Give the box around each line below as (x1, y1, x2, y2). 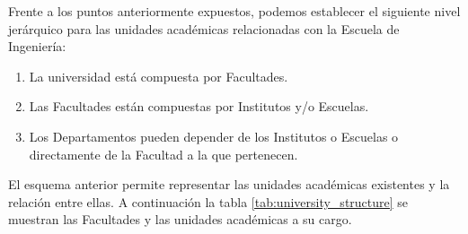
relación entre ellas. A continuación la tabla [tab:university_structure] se (8, 192, 409, 211)
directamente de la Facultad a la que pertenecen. (29, 144, 298, 163)
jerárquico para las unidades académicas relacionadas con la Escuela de (8, 19, 400, 38)
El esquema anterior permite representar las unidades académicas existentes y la (8, 175, 450, 194)
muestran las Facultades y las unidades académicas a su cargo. (8, 210, 352, 229)
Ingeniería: (8, 37, 66, 56)
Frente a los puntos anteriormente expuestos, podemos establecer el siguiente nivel (8, 2, 461, 20)
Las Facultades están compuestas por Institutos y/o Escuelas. (29, 97, 369, 116)
